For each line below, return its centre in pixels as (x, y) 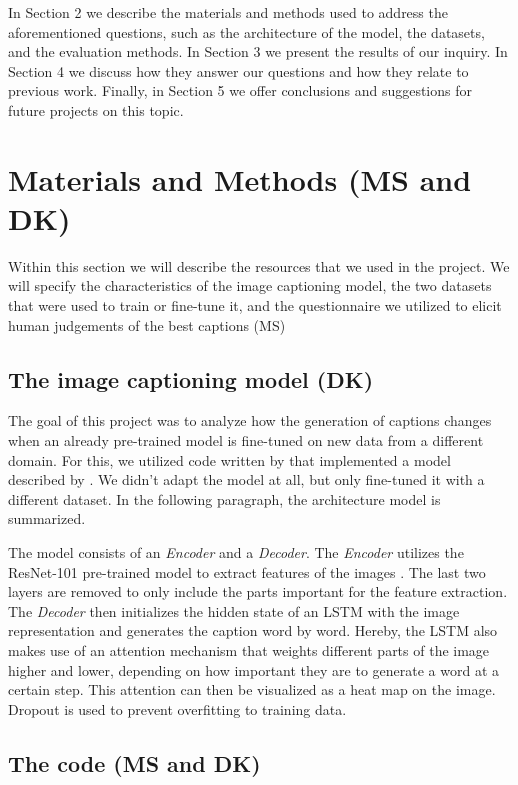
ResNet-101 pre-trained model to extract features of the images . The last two (247, 571)
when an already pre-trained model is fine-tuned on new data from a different (246, 440)
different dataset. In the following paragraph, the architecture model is (224, 498)
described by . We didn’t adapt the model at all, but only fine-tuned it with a (246, 479)
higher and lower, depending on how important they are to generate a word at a (254, 669)
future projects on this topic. (96, 109)
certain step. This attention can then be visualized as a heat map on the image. (252, 689)
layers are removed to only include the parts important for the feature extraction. (258, 591)
